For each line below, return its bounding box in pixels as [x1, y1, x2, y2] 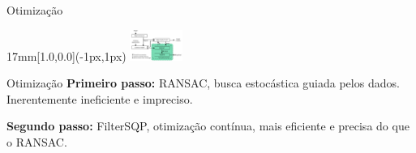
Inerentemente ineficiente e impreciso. [6, 90, 193, 107]
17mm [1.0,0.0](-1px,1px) [6, 47, 127, 64]
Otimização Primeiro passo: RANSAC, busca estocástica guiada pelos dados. [6, 74, 400, 91]
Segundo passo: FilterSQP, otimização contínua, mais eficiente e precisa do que [6, 117, 410, 134]
